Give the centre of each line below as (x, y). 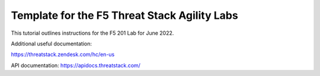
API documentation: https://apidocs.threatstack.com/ (76, 65)
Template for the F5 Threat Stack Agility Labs (124, 15)
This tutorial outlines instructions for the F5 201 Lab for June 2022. (92, 33)
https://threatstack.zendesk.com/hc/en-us (63, 54)
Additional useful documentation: (51, 44)
